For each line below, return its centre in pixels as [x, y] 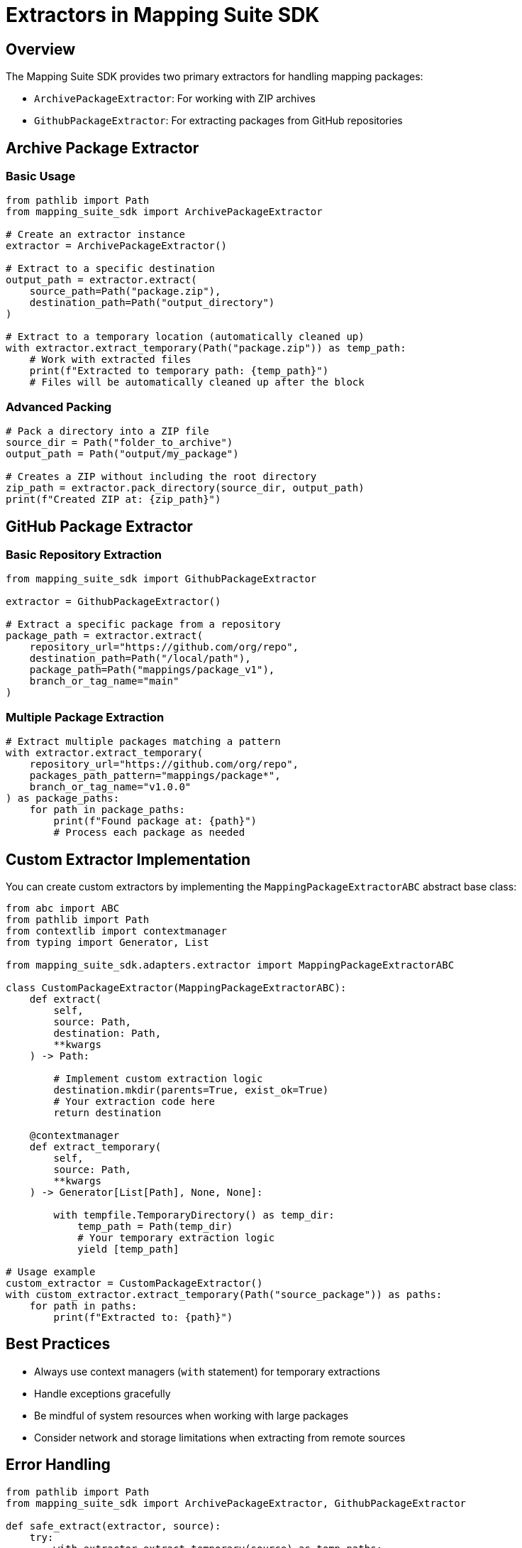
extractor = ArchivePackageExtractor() [116, 246]
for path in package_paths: [107, 810]
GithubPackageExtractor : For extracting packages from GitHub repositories [218, 121]
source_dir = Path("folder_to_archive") [120, 443]
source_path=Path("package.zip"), [125, 291]
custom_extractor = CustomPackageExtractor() [134, 1283]
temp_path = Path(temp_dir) [155, 1226]
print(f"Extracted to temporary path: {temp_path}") [179, 371]
